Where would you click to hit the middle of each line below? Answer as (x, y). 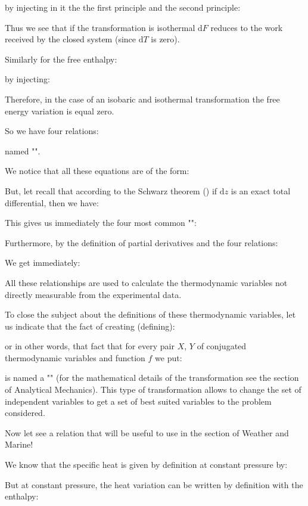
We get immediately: (43, 263)
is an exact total (261, 190)
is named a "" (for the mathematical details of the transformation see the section (152, 378)
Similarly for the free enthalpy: (61, 59)
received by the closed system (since (71, 39)
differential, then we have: (52, 202)
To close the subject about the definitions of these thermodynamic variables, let (150, 314)
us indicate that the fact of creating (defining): (90, 326)
